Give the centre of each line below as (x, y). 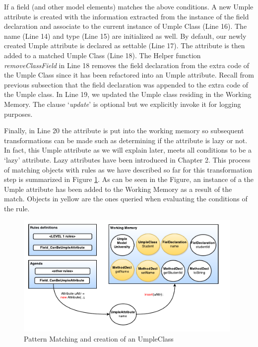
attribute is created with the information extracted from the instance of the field (127, 16)
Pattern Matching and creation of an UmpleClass (99, 338)
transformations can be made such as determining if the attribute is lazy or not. (126, 140)
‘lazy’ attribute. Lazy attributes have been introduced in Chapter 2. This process (127, 159)
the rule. (17, 208)
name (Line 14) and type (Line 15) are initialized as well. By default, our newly (125, 36)
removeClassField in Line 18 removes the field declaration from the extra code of (127, 65)
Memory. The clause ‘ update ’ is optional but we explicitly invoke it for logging (123, 104)
